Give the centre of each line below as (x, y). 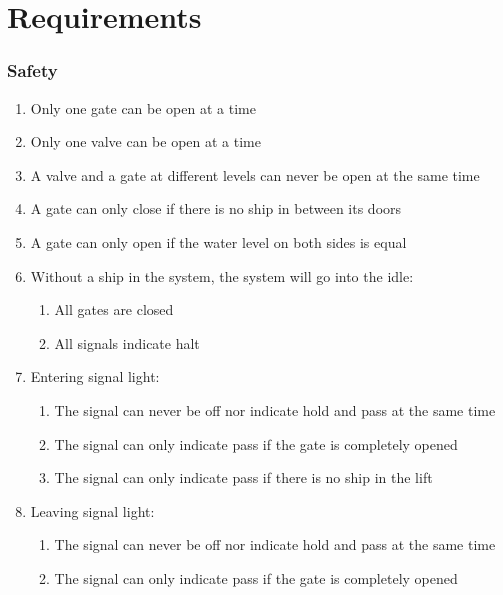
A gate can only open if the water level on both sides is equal (218, 241)
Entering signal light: (95, 376)
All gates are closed (114, 309)
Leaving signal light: (92, 510)
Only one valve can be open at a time (145, 141)
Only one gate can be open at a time (143, 107)
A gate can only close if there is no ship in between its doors (216, 208)
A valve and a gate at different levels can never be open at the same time (255, 174)
